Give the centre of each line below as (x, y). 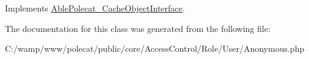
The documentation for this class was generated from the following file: (138, 28)
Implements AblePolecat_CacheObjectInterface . (95, 8)
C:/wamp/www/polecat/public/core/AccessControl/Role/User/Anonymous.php (155, 48)
